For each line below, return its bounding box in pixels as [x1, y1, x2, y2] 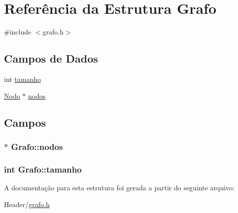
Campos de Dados [4, 51, 98, 66]
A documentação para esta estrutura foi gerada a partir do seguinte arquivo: [4, 182, 235, 192]
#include [4, 27, 32, 37]
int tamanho [4, 73, 41, 84]
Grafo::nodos [11, 140, 63, 152]
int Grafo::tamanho [4, 163, 82, 175]
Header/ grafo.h [4, 199, 50, 209]
